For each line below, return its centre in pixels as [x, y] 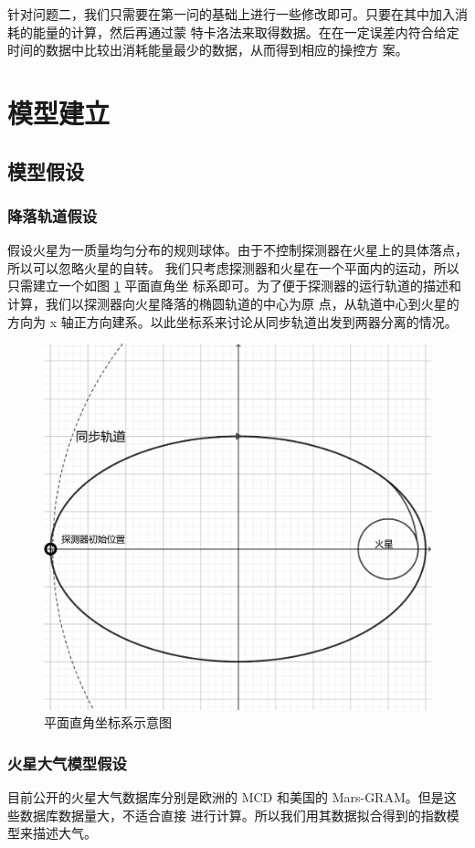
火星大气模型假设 [67, 763]
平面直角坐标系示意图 [108, 722]
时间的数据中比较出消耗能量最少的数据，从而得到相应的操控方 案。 [208, 50]
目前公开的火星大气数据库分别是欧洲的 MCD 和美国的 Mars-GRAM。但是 [226, 796]
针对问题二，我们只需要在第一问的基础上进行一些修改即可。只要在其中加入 [231, 14]
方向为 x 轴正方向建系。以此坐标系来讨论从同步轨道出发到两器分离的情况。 [232, 321]
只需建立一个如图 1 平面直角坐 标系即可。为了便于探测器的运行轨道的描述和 [234, 286]
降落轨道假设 [53, 215]
